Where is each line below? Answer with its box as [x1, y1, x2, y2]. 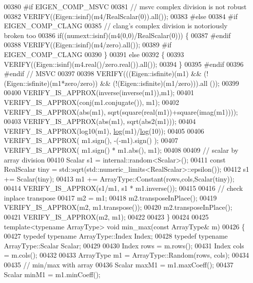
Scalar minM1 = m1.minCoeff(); [4, 269, 100, 279]
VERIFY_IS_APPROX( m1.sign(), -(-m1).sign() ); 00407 [4, 135, 178, 145]
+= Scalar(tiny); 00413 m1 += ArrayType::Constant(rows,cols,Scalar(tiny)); [4, 173, 234, 183]
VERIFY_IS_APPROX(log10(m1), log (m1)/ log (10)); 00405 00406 [4, 125, 204, 136]
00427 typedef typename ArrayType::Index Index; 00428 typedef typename [4, 231, 228, 241]
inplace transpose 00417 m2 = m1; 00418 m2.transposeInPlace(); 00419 [4, 192, 217, 202]
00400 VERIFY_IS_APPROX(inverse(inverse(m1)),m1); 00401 [4, 87, 194, 98]
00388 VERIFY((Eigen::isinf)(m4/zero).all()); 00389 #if [4, 40, 172, 50]
